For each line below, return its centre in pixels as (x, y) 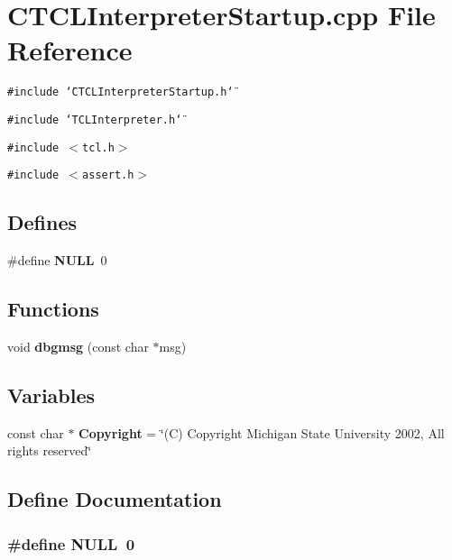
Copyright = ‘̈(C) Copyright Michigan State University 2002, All (262, 432)
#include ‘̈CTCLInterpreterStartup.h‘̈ (120, 92)
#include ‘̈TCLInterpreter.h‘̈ (95, 119)
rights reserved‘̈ (50, 450)
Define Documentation (115, 499)
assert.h (108, 175)
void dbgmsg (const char (78, 346)
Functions (53, 309)
